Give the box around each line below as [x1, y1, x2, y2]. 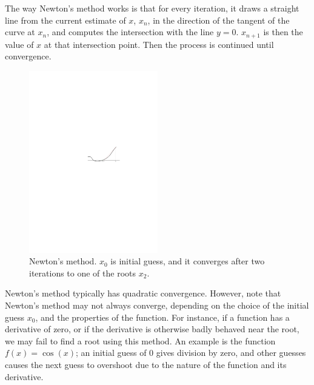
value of [5, 38, 34, 50]
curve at [5, 25, 35, 38]
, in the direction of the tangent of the [147, 13, 290, 26]
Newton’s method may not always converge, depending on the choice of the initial [5, 299, 309, 312]
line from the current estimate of [5, 13, 126, 26]
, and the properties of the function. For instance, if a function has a [35, 310, 290, 323]
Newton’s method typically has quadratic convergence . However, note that [5, 287, 281, 300]
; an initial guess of [75, 346, 147, 359]
